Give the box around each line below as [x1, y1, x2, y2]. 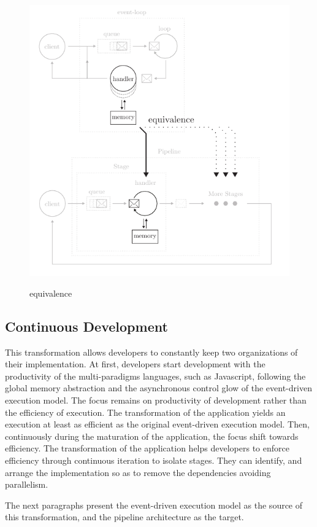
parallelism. [5, 478, 48, 491]
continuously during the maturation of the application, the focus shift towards [5, 429, 299, 442]
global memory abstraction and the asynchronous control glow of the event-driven [5, 381, 312, 394]
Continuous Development [5, 316, 168, 335]
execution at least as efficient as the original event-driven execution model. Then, [5, 418, 310, 431]
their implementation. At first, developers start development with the [5, 357, 265, 370]
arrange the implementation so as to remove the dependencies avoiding [5, 466, 271, 478]
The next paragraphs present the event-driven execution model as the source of [5, 498, 303, 511]
